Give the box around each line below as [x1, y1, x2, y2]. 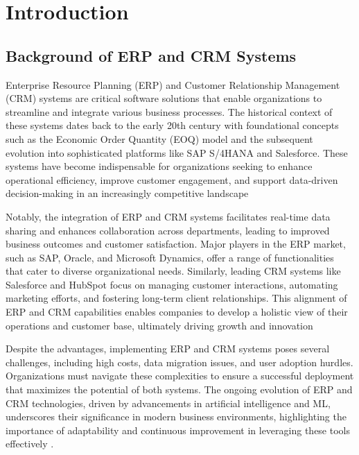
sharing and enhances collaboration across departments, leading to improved [6, 223, 330, 237]
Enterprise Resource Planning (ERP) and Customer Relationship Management [6, 77, 340, 92]
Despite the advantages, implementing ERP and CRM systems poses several [6, 341, 330, 356]
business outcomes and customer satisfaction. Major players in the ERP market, [6, 237, 346, 251]
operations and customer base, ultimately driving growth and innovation [6, 318, 313, 332]
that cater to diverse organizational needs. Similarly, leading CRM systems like [6, 264, 341, 278]
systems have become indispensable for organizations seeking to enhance [6, 159, 313, 173]
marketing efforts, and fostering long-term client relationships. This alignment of [6, 291, 347, 305]
